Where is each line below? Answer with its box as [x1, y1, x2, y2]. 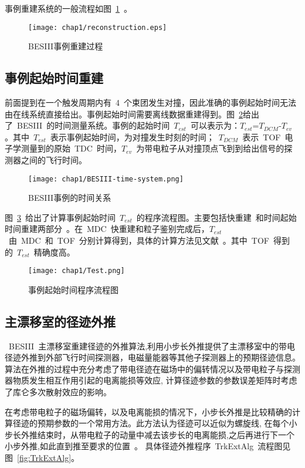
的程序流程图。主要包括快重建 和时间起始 [136, 211, 297, 223]
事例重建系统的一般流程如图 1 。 [5, 2, 132, 14]
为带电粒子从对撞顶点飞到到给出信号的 [136, 142, 284, 154]
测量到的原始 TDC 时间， [21, 142, 121, 154]
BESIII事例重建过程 [28, 40, 103, 52]
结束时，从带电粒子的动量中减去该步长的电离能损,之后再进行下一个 [37, 428, 294, 440]
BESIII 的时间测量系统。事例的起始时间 [16, 119, 170, 132]
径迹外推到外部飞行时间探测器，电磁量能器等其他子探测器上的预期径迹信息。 [5, 351, 300, 363]
